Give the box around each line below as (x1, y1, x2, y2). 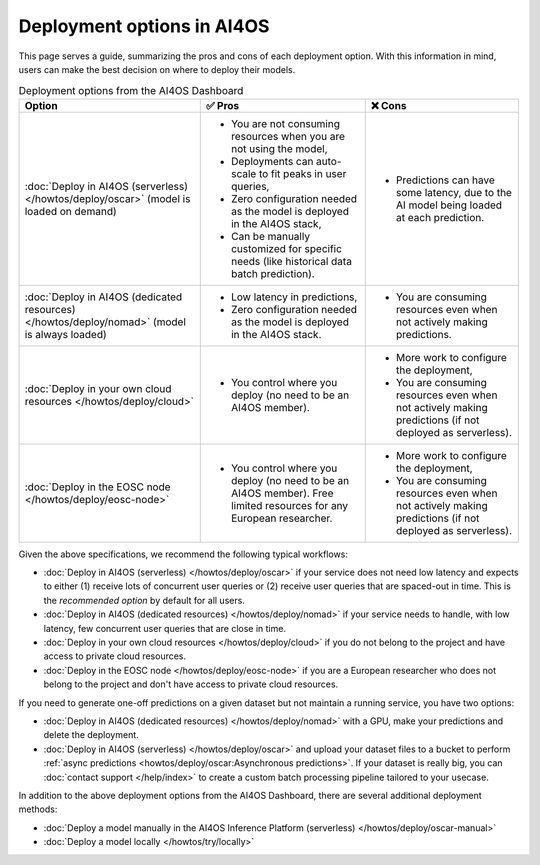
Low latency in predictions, (230, 290, 358, 304)
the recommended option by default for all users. (43, 594, 245, 606)
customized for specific (230, 241, 342, 255)
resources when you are (230, 129, 345, 143)
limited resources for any (230, 498, 349, 512)
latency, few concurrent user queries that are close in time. (43, 622, 287, 634)
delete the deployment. (43, 729, 139, 741)
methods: (18, 803, 58, 815)
